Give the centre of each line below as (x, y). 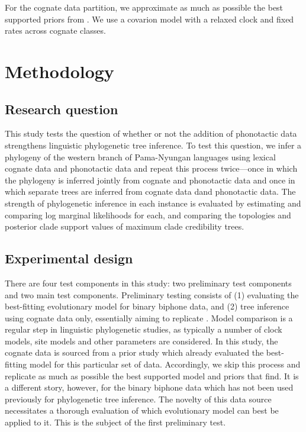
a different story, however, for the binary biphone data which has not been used (149, 387)
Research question (62, 109)
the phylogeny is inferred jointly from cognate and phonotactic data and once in (150, 180)
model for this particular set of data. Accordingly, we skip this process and (165, 364)
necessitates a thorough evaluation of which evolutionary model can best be (142, 410)
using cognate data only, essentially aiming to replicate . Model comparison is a (149, 317)
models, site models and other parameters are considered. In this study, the (141, 341)
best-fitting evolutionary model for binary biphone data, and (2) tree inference (147, 306)
